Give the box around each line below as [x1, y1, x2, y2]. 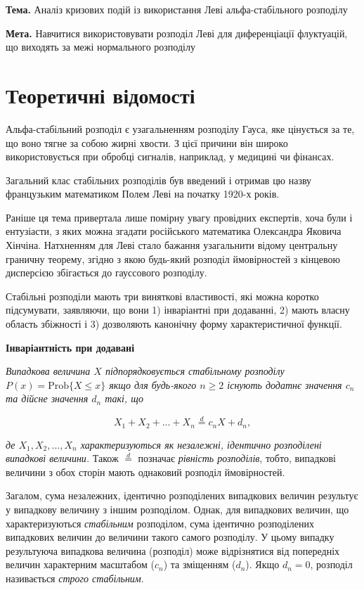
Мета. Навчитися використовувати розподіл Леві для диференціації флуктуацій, [6, 25, 348, 40]
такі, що [105, 391, 143, 406]
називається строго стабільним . [6, 571, 144, 586]
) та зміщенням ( [163, 557, 236, 572]
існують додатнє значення [227, 377, 342, 392]
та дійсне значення [6, 391, 89, 406]
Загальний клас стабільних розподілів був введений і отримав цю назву [6, 172, 312, 187]
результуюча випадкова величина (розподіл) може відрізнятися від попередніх [6, 543, 340, 558]
